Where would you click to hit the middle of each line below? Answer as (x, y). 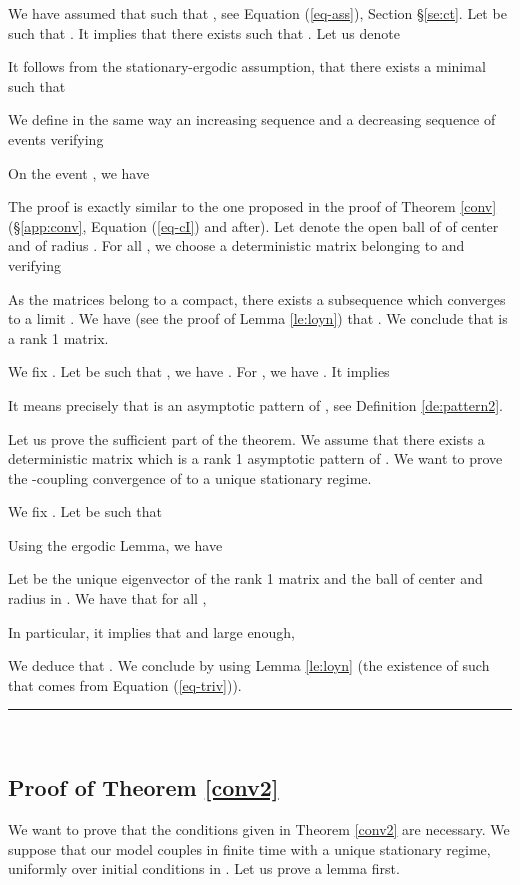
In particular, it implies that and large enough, (151, 631)
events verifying (56, 138)
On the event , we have (79, 172)
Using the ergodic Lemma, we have (115, 544)
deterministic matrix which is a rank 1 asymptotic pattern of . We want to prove (255, 458)
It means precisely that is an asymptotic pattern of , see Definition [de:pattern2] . (255, 404)
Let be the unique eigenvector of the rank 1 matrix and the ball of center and (245, 578)
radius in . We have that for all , (107, 598)
